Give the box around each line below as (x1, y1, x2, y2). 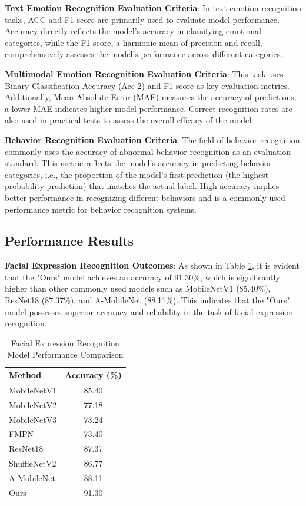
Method (9, 369, 42, 381)
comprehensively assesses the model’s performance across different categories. (5, 48, 283, 60)
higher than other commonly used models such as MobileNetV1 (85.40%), (5, 282, 271, 295)
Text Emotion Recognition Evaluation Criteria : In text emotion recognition (5, 2, 301, 14)
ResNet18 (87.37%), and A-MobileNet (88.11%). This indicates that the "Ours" (5, 294, 290, 306)
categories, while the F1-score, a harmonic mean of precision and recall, (5, 36, 262, 48)
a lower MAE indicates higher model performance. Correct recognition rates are (5, 102, 292, 114)
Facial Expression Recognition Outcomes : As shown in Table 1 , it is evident (5, 259, 300, 272)
